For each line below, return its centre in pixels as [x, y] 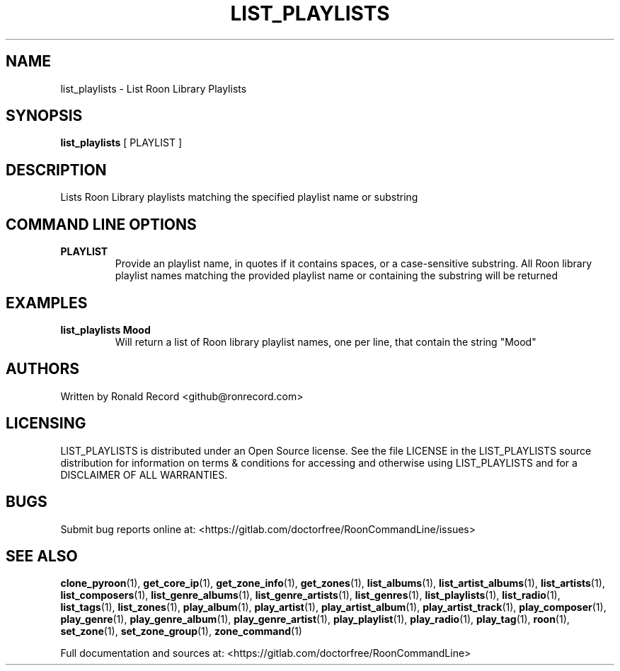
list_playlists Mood [105, 329]
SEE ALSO [42, 556]
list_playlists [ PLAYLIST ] [121, 143]
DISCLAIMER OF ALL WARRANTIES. [144, 474]
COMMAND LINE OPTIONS [101, 224]
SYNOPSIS [44, 116]
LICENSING [46, 424]
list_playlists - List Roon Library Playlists [154, 88]
